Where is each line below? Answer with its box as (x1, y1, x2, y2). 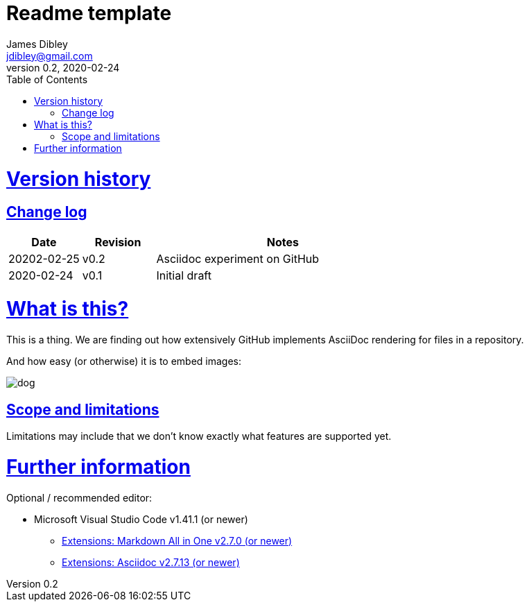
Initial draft (156, 268, 211, 282)
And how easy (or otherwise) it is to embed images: (6, 355, 242, 368)
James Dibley (6, 37, 68, 50)
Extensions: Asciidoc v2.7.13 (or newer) (62, 556, 240, 568)
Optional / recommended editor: (6, 491, 153, 504)
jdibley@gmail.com (6, 49, 93, 62)
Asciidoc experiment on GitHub (156, 251, 320, 266)
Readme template (6, 1, 172, 25)
